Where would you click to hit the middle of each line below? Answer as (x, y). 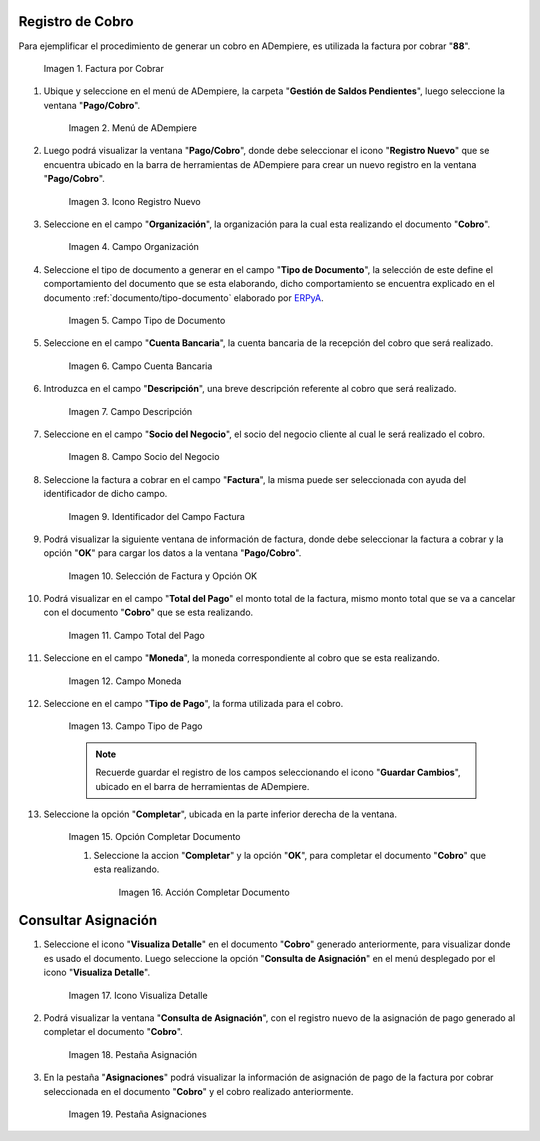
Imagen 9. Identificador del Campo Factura (156, 516)
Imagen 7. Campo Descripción (130, 411)
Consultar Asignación (88, 920)
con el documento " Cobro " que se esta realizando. (148, 612)
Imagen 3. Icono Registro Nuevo (134, 201)
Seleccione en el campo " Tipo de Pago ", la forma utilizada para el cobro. (193, 704)
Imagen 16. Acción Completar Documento (204, 892)
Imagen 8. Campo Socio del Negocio (144, 457)
